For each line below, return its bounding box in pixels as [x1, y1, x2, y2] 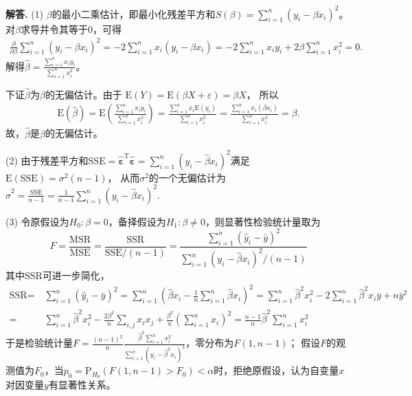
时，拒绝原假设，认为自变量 [214, 363, 339, 377]
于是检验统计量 [5, 335, 73, 350]
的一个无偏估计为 [148, 170, 226, 184]
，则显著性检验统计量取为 [205, 214, 321, 228]
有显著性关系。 [48, 377, 116, 392]
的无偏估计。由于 [45, 87, 122, 101]
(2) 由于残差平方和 [5, 153, 89, 167]
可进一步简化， [42, 268, 110, 283]
